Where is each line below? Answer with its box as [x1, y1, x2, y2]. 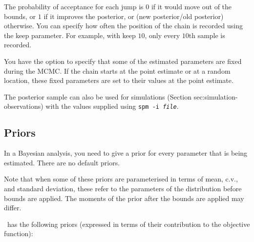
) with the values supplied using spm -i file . [41, 101, 179, 111]
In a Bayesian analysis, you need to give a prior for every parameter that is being [4, 148, 248, 158]
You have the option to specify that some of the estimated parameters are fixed [4, 56, 242, 66]
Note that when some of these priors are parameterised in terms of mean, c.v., [4, 174, 238, 184]
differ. [4, 202, 21, 213]
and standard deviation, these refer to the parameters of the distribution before [4, 183, 242, 193]
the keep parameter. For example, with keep [4, 30, 136, 40]
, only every [145, 30, 180, 40]
